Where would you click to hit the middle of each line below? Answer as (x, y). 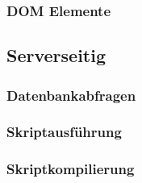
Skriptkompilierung (71, 169)
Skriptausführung (64, 132)
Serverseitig (56, 55)
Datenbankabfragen (71, 95)
